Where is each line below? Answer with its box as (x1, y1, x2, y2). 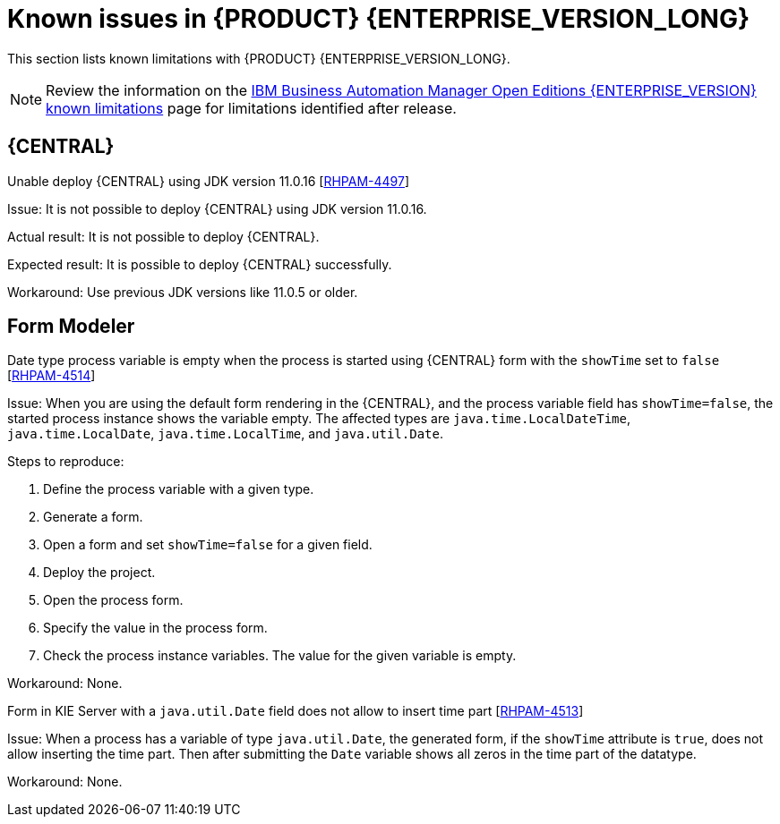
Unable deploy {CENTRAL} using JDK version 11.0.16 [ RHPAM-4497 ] (7, 173, 410, 189)
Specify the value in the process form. (43, 620, 268, 636)
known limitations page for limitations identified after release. (46, 98, 457, 117)
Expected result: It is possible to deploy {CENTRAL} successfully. (7, 256, 392, 272)
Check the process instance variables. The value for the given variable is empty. (43, 648, 517, 664)
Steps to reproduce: (7, 454, 124, 470)
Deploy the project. (43, 565, 156, 581)
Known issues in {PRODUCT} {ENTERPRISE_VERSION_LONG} (7, 4, 750, 34)
